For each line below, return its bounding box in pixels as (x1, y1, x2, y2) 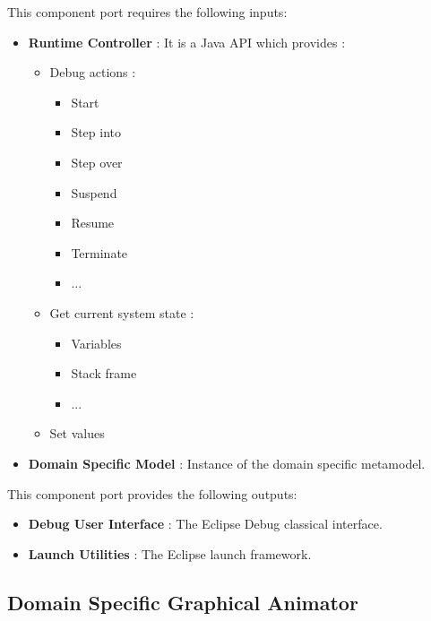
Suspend (71, 183, 117, 202)
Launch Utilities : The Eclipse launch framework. (28, 544, 312, 563)
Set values (49, 424, 105, 443)
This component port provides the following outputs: (7, 484, 297, 503)
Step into (71, 123, 122, 142)
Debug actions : (49, 63, 136, 82)
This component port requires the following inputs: (7, 3, 288, 21)
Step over (71, 152, 123, 171)
